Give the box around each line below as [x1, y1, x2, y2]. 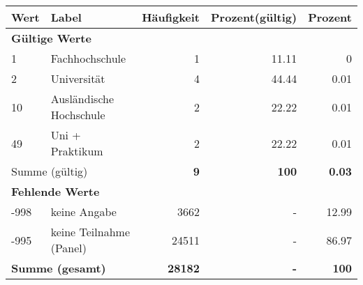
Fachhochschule [50, 50, 126, 66]
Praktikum [50, 143, 103, 159]
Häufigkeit [142, 9, 200, 25]
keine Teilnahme [50, 224, 130, 240]
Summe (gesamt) [11, 260, 106, 276]
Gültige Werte [11, 30, 91, 46]
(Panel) [50, 240, 87, 256]
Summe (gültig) [11, 163, 88, 179]
